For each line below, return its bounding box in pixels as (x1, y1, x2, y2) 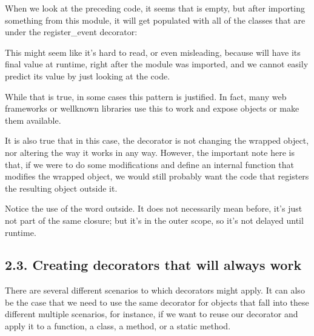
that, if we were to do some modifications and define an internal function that (5, 158, 295, 170)
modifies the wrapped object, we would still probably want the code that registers (5, 170, 309, 183)
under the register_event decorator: (5, 25, 138, 38)
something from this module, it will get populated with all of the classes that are (5, 13, 306, 26)
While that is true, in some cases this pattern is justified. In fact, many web (5, 90, 287, 102)
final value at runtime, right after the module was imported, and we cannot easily (5, 58, 309, 70)
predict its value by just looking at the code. (5, 69, 170, 82)
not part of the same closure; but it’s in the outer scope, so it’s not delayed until (5, 213, 304, 226)
